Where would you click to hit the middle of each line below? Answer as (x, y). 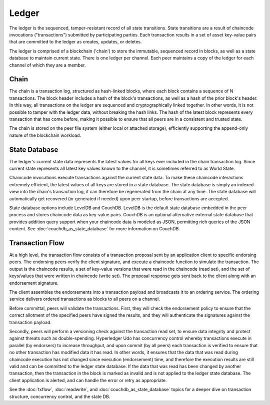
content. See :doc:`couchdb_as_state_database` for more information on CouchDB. (94, 229)
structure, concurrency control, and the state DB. (60, 397)
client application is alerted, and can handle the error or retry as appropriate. (88, 380)
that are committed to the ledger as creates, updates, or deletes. (75, 42)
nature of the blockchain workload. (45, 135)
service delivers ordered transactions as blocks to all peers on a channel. (84, 299)
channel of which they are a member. (47, 65)
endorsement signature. (34, 283)
